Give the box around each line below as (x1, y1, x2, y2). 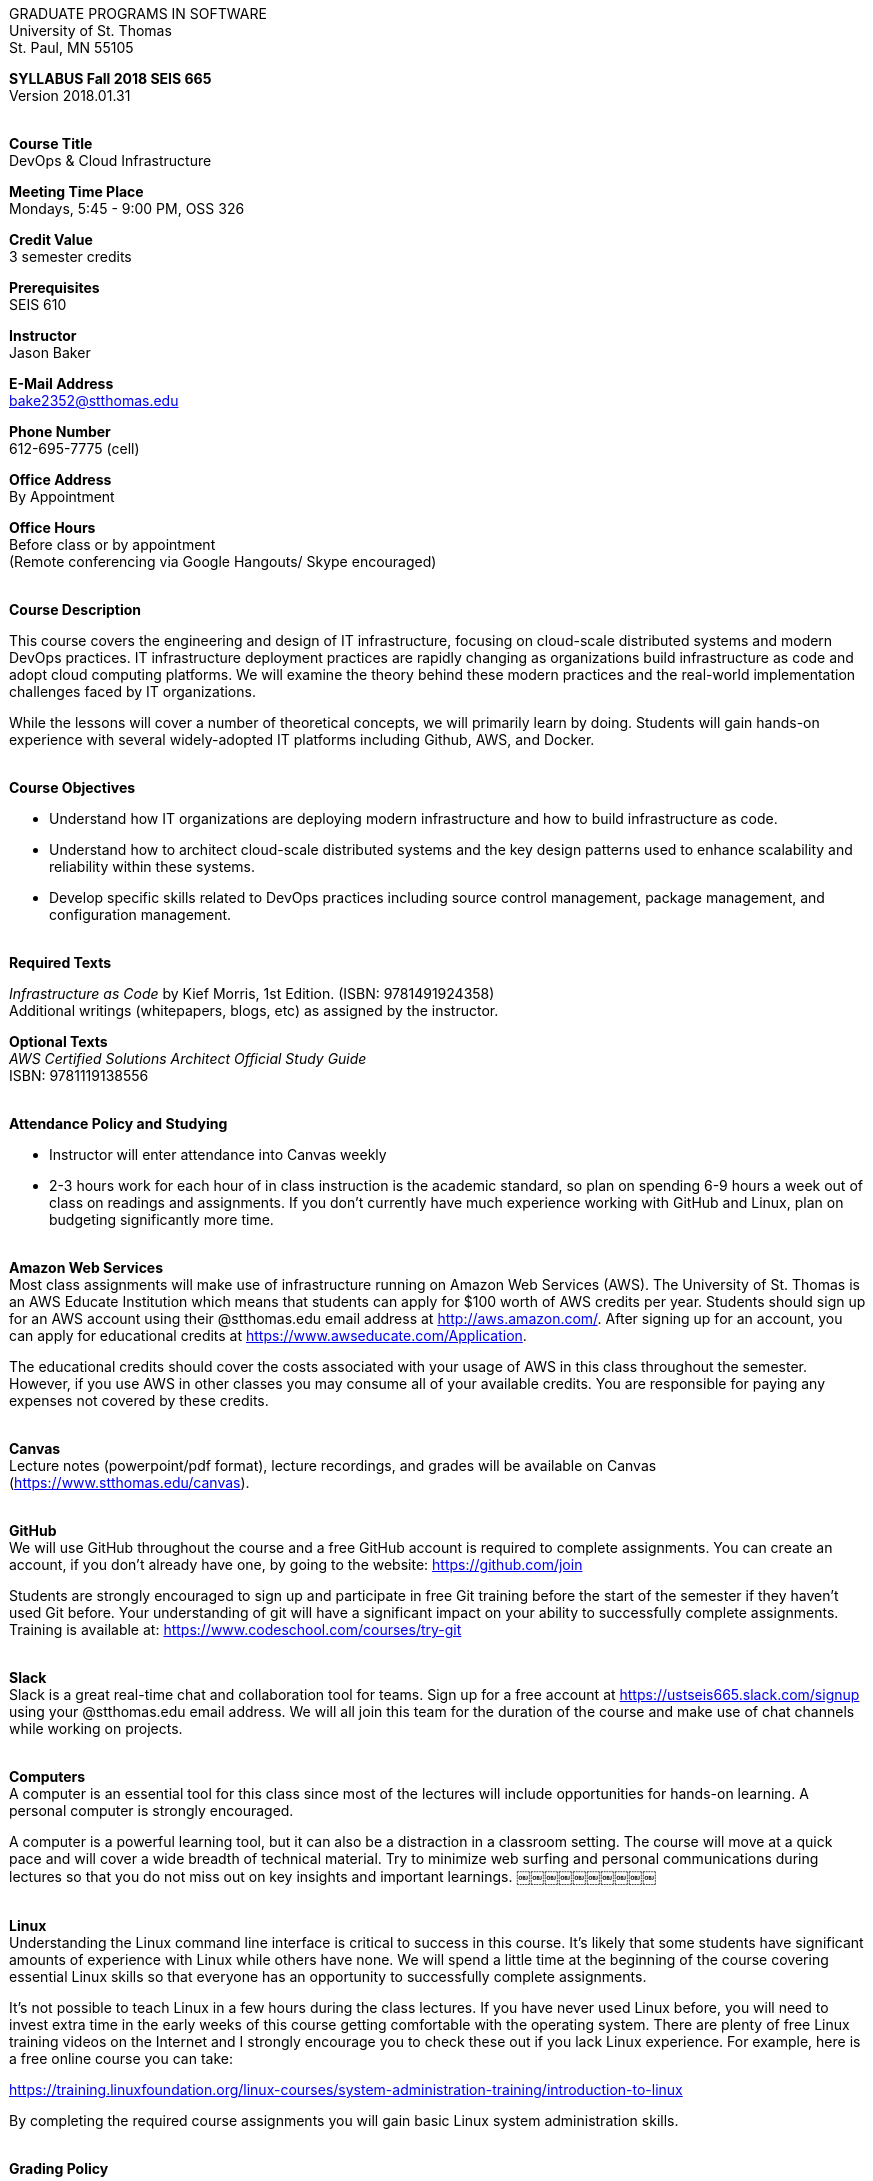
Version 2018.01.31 (9, 87, 131, 104)
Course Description (9, 601, 141, 618)
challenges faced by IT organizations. (9, 683, 256, 700)
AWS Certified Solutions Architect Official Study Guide (9, 1050, 367, 1067)
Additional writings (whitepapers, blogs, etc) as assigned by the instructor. (9, 1002, 499, 1019)
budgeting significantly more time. (49, 1211, 274, 1228)
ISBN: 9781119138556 (9, 1067, 149, 1084)
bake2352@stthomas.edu (9, 392, 179, 409)
